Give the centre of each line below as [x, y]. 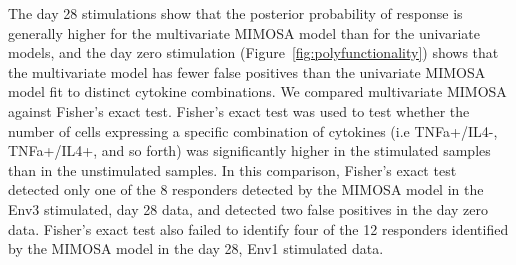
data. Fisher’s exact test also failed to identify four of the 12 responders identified [258, 228]
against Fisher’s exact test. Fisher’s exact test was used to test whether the [239, 110]
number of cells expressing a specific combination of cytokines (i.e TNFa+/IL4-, [253, 130]
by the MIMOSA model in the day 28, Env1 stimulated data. [196, 248]
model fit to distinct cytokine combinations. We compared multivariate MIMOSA [257, 91]
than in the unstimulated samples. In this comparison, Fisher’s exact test [232, 169]
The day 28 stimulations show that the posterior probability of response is [235, 13]
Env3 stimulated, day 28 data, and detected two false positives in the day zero [248, 208]
